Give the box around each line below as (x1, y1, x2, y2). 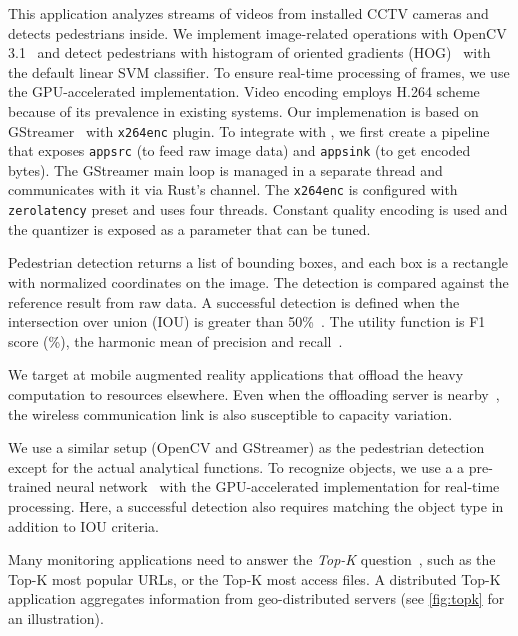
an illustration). (8, 607, 104, 628)
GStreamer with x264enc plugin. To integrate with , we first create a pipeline (8, 120, 490, 141)
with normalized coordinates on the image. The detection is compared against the (8, 271, 509, 292)
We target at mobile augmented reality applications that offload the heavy (8, 364, 464, 385)
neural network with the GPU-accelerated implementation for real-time (56, 476, 500, 497)
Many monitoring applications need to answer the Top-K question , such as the (8, 549, 496, 570)
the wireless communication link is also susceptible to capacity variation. (8, 403, 453, 424)
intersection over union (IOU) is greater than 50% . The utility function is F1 (8, 311, 486, 332)
